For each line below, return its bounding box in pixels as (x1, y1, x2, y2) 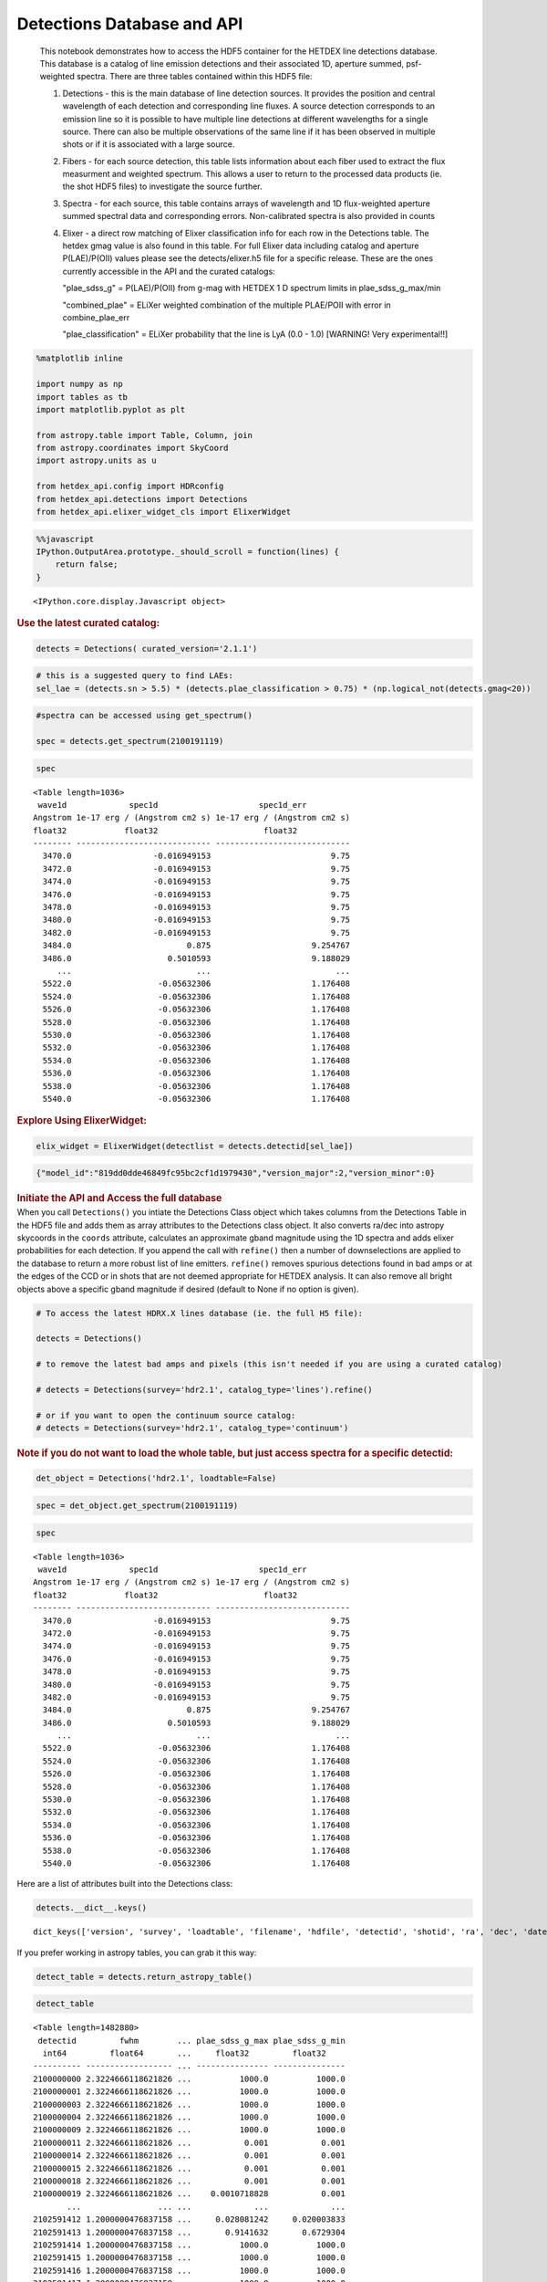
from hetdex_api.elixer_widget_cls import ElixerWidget (36, 507, 292, 518)
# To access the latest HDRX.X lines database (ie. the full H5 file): (36, 1308, 364, 1318)
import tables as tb (36, 392, 128, 402)
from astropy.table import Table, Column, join (36, 430, 253, 440)
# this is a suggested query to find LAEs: (36, 671, 234, 681)
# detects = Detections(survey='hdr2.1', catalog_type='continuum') (36, 1423, 349, 1433)
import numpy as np (36, 379, 123, 390)
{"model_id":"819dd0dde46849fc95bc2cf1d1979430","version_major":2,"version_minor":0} (36, 1168, 436, 1178)
